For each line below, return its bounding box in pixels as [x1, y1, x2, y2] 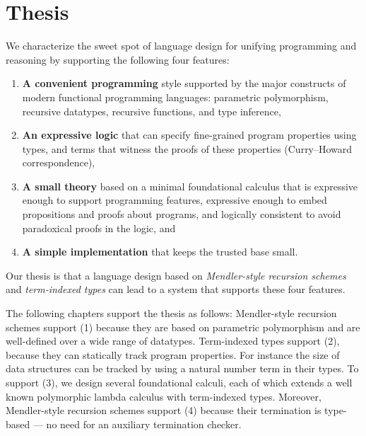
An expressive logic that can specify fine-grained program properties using [22, 127, 357, 142]
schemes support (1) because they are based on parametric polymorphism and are [6, 319, 360, 334]
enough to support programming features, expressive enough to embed [22, 193, 327, 207]
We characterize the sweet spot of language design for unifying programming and [6, 38, 357, 53]
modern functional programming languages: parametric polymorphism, [22, 89, 329, 104]
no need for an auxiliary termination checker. [46, 416, 242, 431]
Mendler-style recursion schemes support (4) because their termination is [6, 403, 321, 418]
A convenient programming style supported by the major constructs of [22, 76, 346, 91]
